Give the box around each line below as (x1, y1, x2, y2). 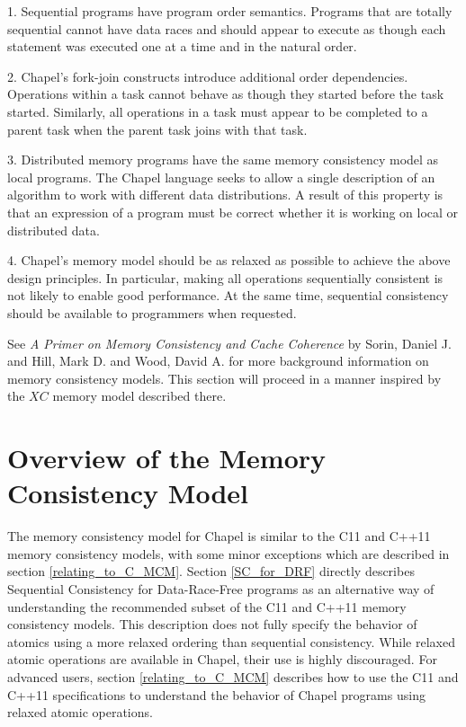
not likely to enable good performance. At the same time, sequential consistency (7, 286, 449, 305)
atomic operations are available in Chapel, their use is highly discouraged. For (7, 650, 437, 669)
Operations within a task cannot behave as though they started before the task (7, 84, 444, 103)
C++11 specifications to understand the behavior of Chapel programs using (7, 685, 426, 704)
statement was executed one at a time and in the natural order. (7, 37, 357, 56)
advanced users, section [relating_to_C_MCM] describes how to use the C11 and (7, 667, 459, 686)
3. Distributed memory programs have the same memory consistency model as (7, 150, 439, 169)
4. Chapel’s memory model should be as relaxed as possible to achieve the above (7, 251, 451, 270)
